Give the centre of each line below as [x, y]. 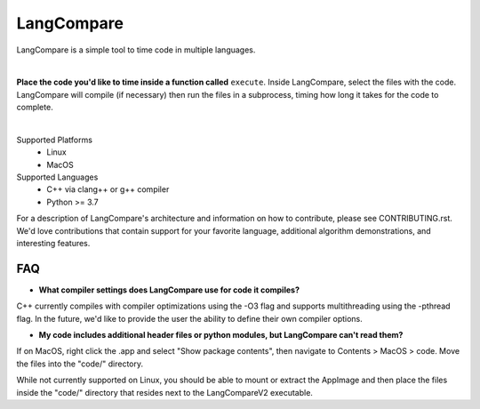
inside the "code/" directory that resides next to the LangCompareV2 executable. [164, 392]
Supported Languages [57, 177]
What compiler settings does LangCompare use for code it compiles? [169, 290]
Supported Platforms [55, 140]
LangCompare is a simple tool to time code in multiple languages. [136, 50]
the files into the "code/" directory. [80, 364]
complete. [35, 108]
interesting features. [53, 244]
